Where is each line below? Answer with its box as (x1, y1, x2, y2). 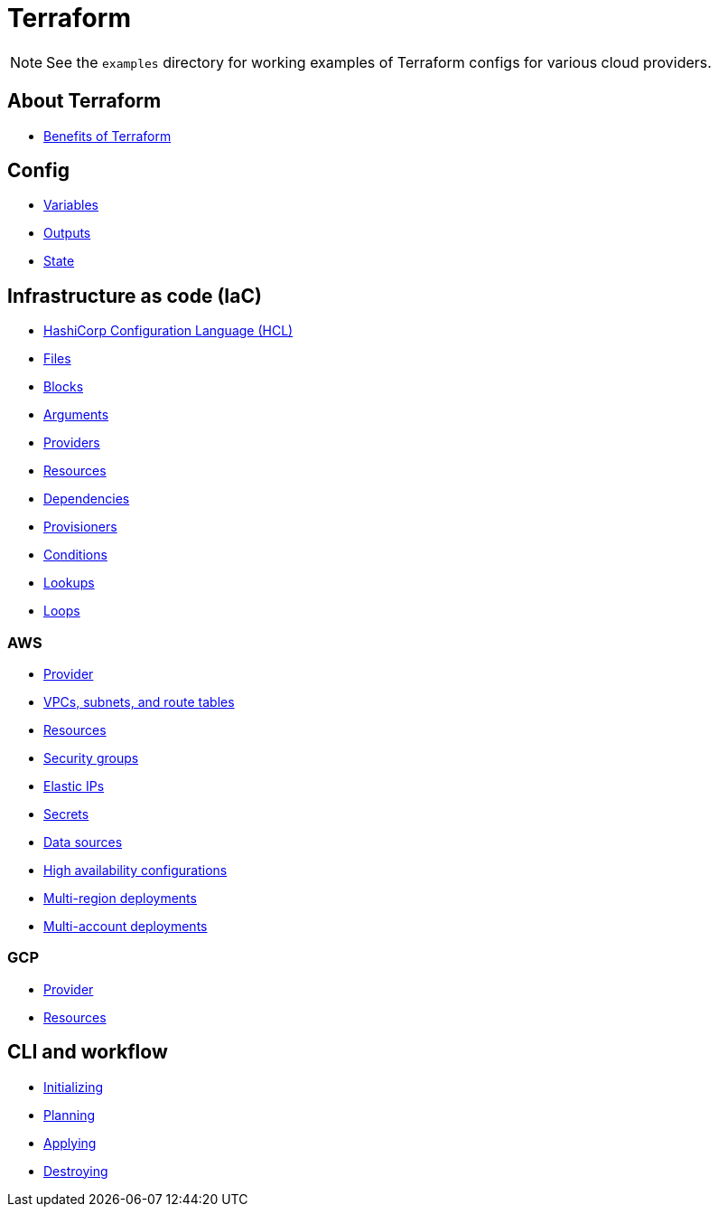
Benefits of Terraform (43, 127, 172, 144)
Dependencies (43, 491, 130, 507)
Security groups (43, 750, 139, 767)
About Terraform (7, 89, 162, 113)
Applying (43, 1134, 97, 1151)
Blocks (43, 379, 84, 395)
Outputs (43, 225, 91, 241)
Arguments (43, 407, 109, 423)
